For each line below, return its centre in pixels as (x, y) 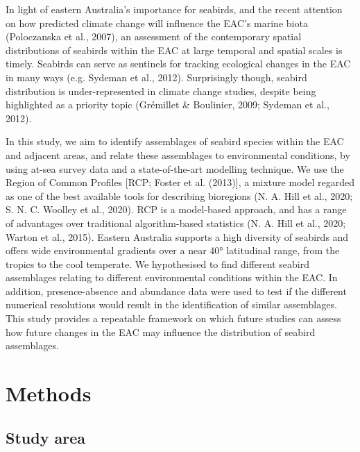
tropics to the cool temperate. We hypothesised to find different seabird (157, 263)
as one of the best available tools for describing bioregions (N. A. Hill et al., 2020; (179, 195)
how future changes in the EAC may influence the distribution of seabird (161, 332)
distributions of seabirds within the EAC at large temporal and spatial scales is (174, 50)
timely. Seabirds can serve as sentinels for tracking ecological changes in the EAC (178, 64)
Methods (49, 393)
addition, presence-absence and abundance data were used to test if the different (176, 291)
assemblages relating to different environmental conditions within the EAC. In (172, 277)
